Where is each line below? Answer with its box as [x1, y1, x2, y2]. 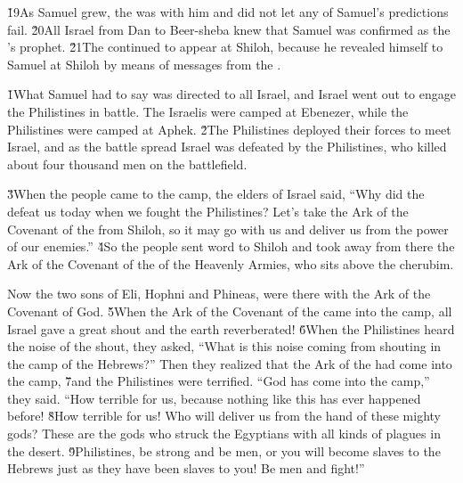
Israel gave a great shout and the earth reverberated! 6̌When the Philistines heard [7, 319, 455, 338]
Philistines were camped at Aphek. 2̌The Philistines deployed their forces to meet [7, 119, 451, 138]
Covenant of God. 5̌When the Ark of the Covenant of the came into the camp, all [7, 301, 452, 320]
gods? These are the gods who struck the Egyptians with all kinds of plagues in [7, 424, 441, 443]
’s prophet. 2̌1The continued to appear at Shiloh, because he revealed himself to [7, 37, 443, 56]
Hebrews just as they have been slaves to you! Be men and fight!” [7, 459, 365, 478]
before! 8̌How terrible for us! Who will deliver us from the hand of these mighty [7, 406, 441, 425]
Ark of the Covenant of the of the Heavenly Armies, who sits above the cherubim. [7, 254, 454, 273]
